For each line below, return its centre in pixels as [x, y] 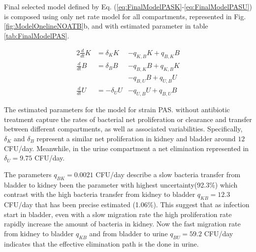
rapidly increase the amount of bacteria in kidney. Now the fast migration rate [122, 224]
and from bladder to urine [128, 233]
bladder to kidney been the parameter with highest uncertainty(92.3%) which [121, 184]
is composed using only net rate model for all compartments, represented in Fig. [125, 16]
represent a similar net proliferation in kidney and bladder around [136, 139]
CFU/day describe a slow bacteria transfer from [168, 174]
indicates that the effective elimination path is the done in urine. [101, 243]
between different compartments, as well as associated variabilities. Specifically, [123, 129]
